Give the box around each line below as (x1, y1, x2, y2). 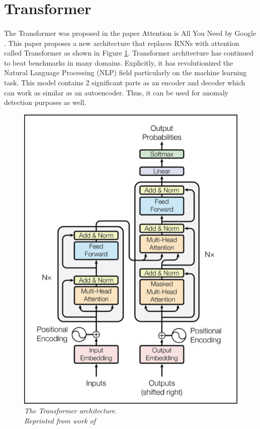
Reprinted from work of (24, 415, 96, 425)
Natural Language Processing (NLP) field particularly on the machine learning (4, 67, 247, 78)
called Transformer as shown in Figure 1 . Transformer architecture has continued (4, 47, 253, 58)
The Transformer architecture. (24, 405, 117, 416)
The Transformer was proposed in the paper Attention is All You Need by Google (4, 27, 256, 38)
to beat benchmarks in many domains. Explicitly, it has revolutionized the (4, 57, 233, 68)
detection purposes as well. (4, 97, 86, 108)
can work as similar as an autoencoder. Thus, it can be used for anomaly (4, 87, 229, 97)
